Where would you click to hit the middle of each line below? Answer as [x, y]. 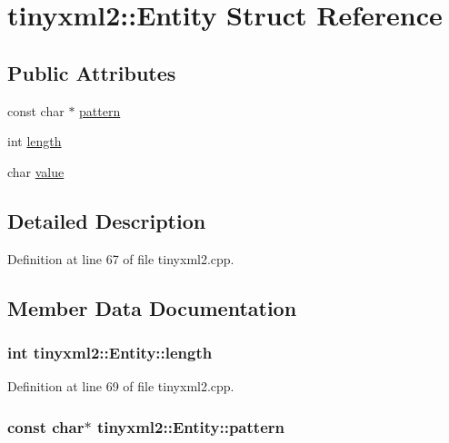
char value [36, 171]
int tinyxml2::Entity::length [110, 352]
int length [35, 141]
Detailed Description [107, 220]
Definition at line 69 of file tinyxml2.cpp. [121, 386]
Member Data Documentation [152, 307]
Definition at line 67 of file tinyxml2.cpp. [121, 258]
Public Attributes [92, 72]
